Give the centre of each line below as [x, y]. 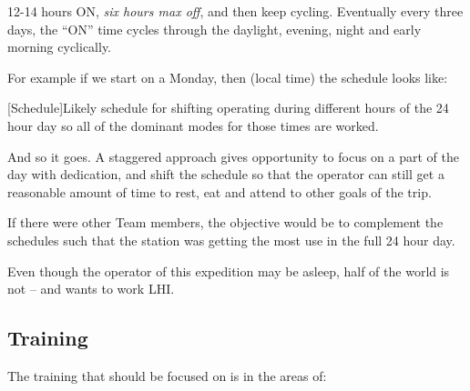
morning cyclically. [60, 47]
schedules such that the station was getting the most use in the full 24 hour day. [231, 240]
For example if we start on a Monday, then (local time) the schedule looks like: [228, 77]
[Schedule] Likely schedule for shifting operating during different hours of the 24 [228, 108]
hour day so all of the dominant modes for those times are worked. [193, 125]
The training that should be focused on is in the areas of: [167, 375]
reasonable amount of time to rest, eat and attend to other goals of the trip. [220, 191]
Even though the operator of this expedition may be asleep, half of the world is [229, 271]
